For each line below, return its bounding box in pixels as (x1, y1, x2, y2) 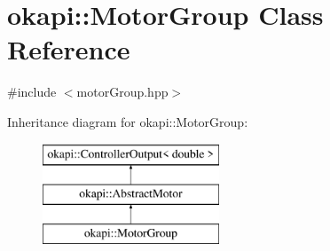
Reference (7, 31, 130, 67)
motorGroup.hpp (76, 82, 169, 101)
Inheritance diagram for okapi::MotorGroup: (7, 112, 248, 130)
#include (7, 82, 57, 101)
